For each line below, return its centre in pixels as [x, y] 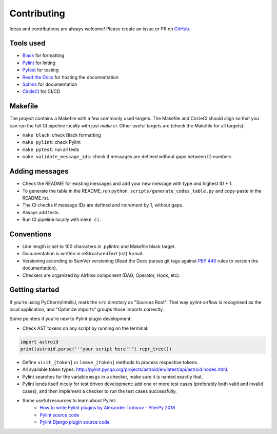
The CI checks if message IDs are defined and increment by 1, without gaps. [103, 205]
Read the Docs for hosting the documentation [71, 77]
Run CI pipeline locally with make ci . [62, 220]
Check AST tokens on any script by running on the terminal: [85, 328]
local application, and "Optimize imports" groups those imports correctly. [87, 309]
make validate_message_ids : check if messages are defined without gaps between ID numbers [127, 157]
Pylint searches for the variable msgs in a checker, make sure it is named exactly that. [113, 376]
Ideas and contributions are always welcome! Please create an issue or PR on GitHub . [100, 29]
